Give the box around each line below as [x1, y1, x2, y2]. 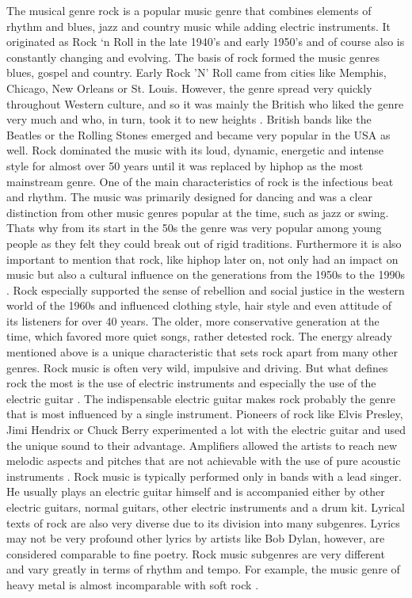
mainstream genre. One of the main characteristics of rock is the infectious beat [6, 173, 394, 189]
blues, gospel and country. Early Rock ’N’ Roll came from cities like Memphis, [6, 64, 387, 81]
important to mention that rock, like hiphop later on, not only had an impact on [6, 250, 399, 267]
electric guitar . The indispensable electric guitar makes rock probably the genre [6, 390, 395, 406]
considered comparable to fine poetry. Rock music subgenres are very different [6, 545, 385, 562]
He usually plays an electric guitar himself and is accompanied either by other [6, 483, 385, 500]
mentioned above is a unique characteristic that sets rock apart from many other [6, 344, 399, 360]
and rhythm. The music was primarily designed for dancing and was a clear [6, 189, 373, 205]
